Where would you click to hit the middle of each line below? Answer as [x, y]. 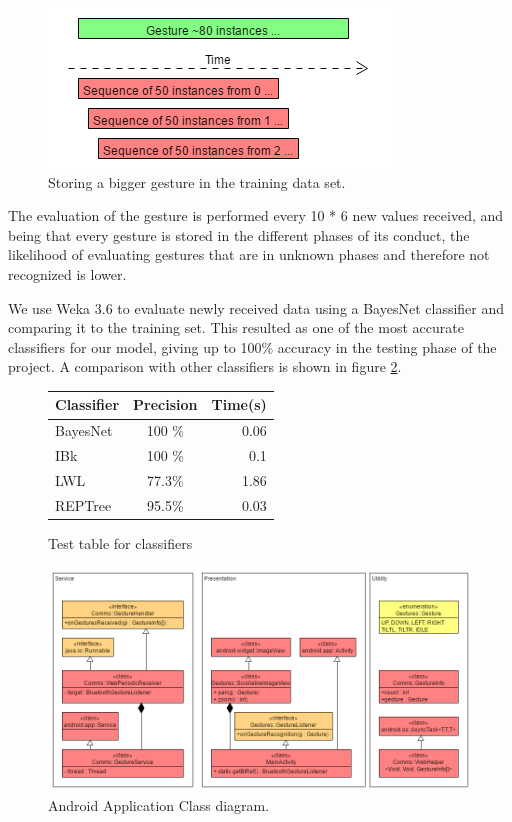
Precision [165, 404]
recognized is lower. [67, 273]
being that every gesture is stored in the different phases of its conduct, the [239, 234]
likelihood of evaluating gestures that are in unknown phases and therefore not [249, 254]
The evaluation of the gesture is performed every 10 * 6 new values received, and [256, 215]
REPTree [83, 504]
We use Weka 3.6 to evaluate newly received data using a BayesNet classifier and [256, 307]
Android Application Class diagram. [159, 804]
